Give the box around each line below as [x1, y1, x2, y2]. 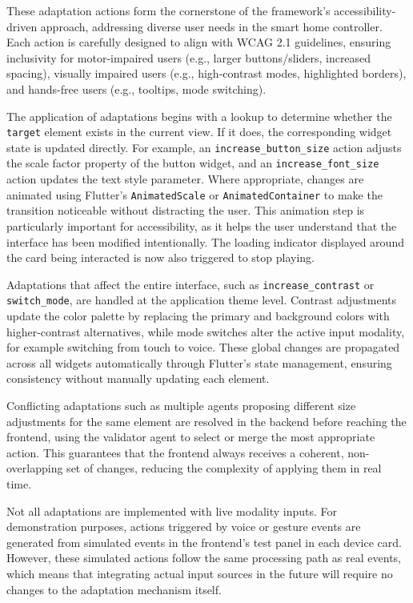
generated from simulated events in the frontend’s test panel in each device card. [6, 533, 402, 550]
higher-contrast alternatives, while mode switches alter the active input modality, [6, 323, 405, 340]
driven [6, 18, 38, 34]
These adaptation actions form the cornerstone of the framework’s [6, 2, 331, 18]
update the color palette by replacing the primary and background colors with [6, 308, 390, 324]
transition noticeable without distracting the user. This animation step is [6, 202, 365, 219]
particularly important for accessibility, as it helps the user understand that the [6, 217, 397, 234]
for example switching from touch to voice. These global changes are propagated [6, 339, 400, 356]
